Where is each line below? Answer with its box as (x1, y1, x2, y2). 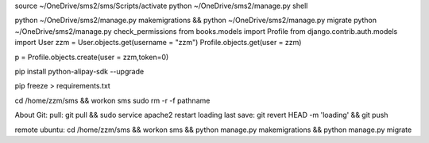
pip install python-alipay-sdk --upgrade (14, 66, 145, 76)
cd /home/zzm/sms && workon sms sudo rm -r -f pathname (14, 96, 211, 105)
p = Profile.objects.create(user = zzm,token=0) (14, 52, 169, 62)
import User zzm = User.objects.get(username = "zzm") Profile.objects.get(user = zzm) (14, 38, 302, 47)
